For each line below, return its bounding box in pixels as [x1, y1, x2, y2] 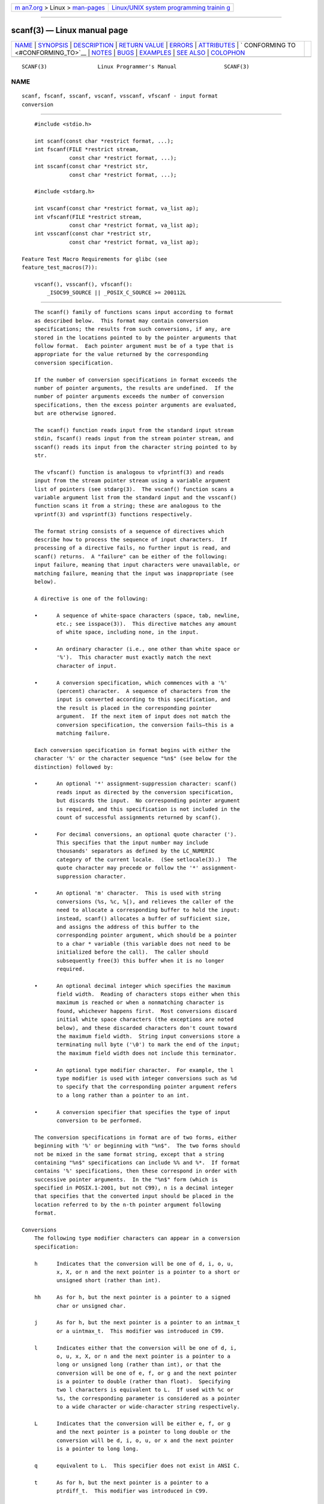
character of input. [56, 662, 117, 669]
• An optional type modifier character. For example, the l [34, 1067, 234, 1073]
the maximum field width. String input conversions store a [56, 1033, 240, 1040]
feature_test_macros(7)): [22, 264, 98, 271]
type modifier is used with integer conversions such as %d [56, 1075, 237, 1082]
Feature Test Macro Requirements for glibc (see [22, 256, 167, 262]
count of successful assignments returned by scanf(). [56, 814, 221, 821]
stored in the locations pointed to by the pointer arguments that [34, 334, 237, 341]
